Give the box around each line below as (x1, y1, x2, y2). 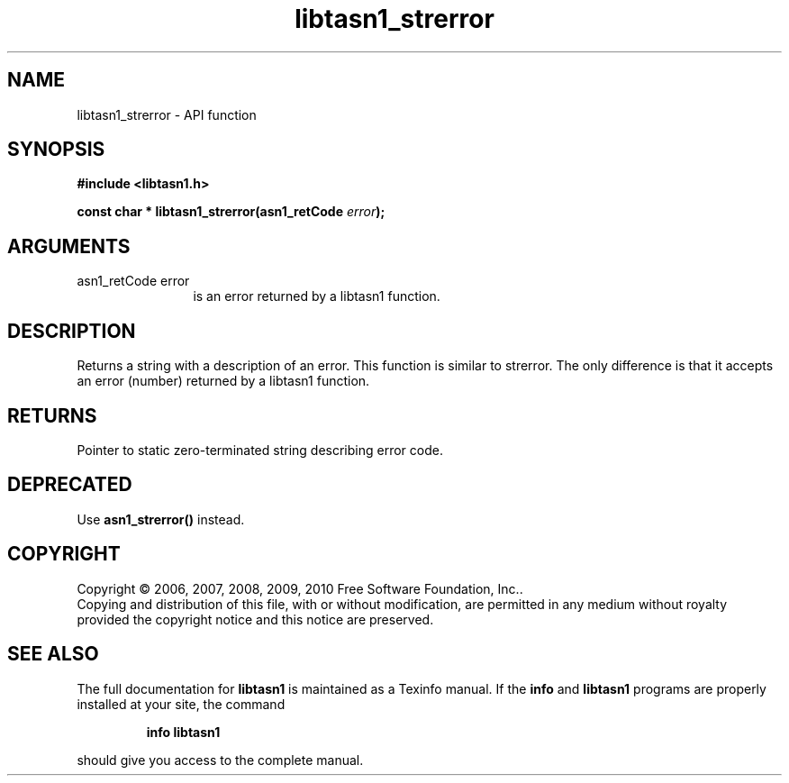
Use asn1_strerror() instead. (77, 511, 245, 527)
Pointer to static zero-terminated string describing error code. (77, 442, 443, 458)
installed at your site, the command (77, 696, 286, 712)
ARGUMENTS (7, 234, 131, 258)
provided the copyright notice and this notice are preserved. (77, 611, 434, 627)
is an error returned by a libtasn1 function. (193, 288, 440, 305)
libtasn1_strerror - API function (77, 106, 257, 123)
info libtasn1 (146, 724, 221, 740)
